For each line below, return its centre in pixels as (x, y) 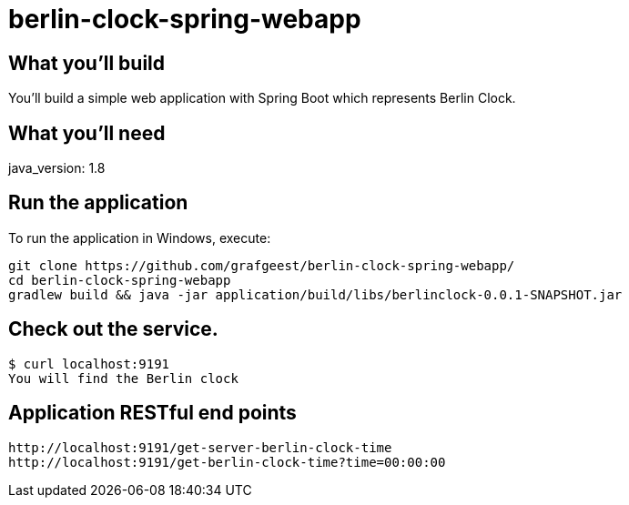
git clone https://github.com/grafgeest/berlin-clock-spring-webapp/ (262, 265)
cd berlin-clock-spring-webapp (120, 280)
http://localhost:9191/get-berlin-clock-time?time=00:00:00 (227, 462)
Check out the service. (113, 329)
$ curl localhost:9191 (89, 364)
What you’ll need (87, 133)
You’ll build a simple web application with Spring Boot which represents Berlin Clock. (262, 98)
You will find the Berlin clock (123, 378)
